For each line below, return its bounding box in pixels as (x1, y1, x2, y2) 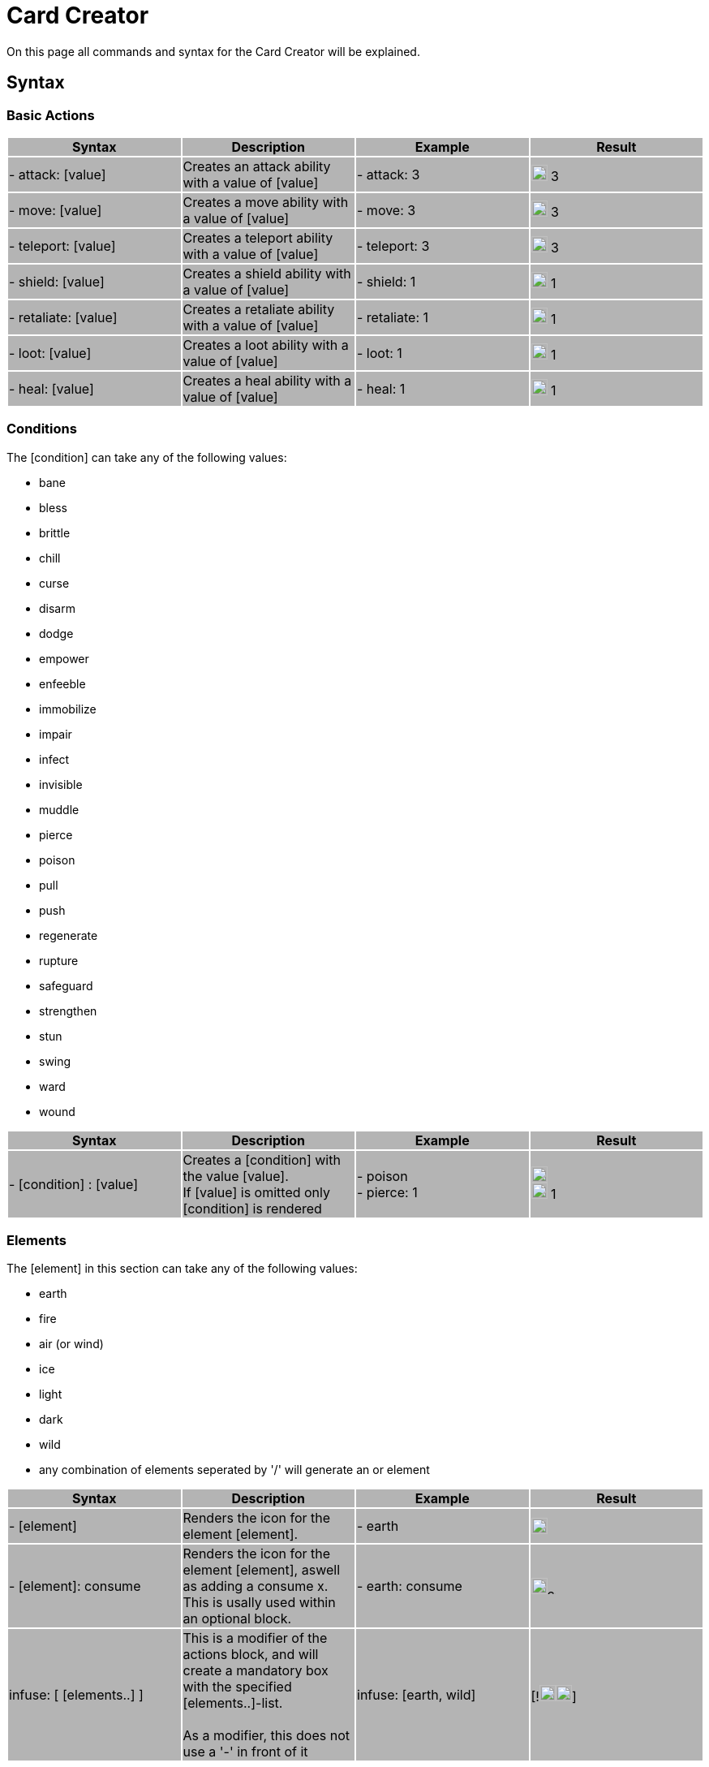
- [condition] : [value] (9, 1175, 139, 1192)
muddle (39, 802, 79, 817)
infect (39, 752, 70, 766)
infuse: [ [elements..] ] (9, 1687, 144, 1704)
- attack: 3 (357, 166, 420, 183)
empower (39, 651, 89, 666)
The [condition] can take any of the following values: (6, 450, 287, 464)
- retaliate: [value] (9, 308, 118, 325)
